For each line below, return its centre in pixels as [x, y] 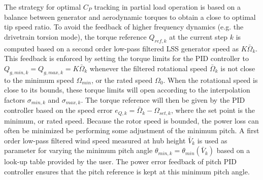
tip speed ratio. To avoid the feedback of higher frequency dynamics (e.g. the [124, 27]
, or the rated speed [122, 80]
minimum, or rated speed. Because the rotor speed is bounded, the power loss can [131, 120]
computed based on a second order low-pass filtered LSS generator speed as [122, 48]
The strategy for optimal [43, 7]
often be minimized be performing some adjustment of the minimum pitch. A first [132, 130]
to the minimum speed [39, 80]
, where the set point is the [213, 110]
